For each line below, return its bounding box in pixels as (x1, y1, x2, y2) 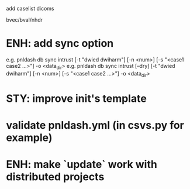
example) (6, 131, 53, 144)
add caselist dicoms (6, 5, 54, 12)
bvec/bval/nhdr (6, 16, 43, 23)
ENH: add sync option (6, 37, 114, 50)
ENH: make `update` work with (6, 158, 158, 171)
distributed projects (6, 170, 105, 184)
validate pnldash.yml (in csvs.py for (6, 118, 184, 132)
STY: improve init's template (6, 92, 147, 105)
